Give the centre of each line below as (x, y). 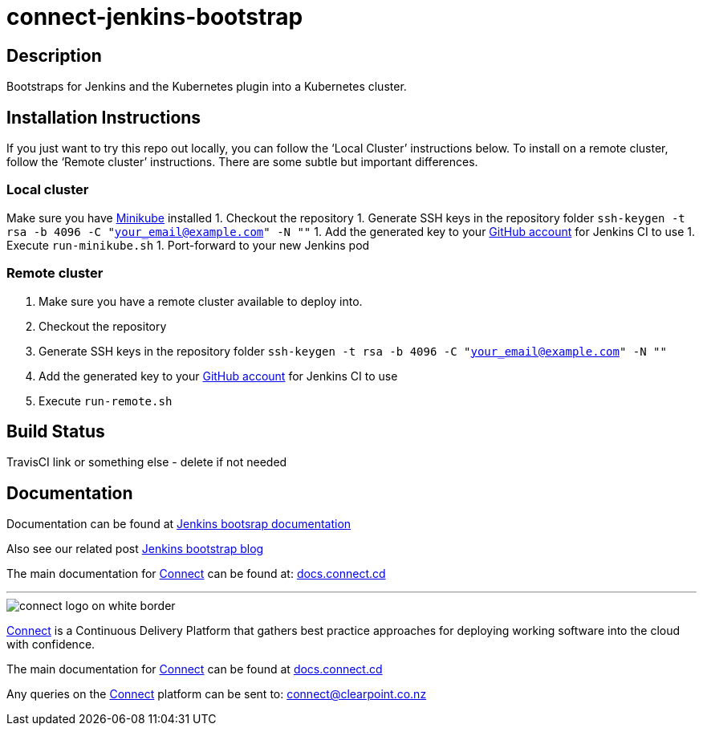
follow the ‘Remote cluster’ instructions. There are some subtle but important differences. (242, 162)
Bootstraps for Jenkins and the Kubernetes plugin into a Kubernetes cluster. (207, 87)
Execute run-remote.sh (106, 401)
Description (54, 55)
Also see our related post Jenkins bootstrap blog (135, 549)
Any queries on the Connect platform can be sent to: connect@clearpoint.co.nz (217, 694)
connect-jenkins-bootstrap (155, 17)
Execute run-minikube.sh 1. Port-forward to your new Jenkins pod (188, 245)
